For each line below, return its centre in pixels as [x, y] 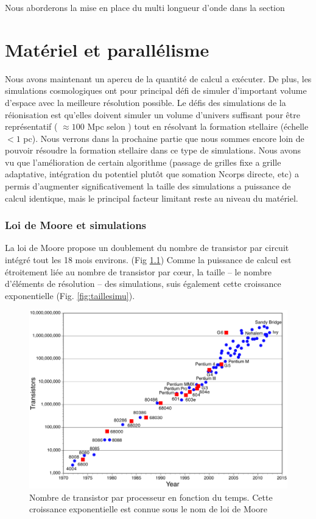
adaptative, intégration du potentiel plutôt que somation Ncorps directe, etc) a [152, 174]
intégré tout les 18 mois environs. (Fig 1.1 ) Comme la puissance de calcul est [148, 260]
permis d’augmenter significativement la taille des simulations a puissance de [148, 186]
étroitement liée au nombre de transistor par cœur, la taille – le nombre [138, 271]
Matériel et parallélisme [107, 49]
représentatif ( [31, 126]
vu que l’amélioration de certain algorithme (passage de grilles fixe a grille [143, 162]
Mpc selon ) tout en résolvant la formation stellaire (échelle [198, 126]
